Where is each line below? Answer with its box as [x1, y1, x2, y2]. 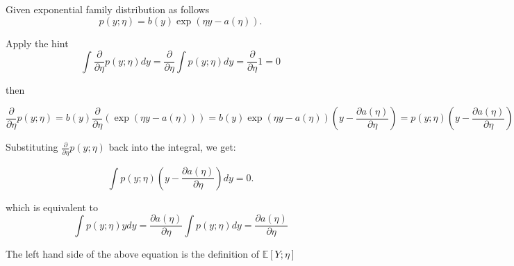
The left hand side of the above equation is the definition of [6, 246, 259, 260]
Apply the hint [6, 35, 69, 50]
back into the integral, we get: [108, 140, 236, 154]
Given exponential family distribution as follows [6, 2, 210, 16]
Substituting [6, 140, 58, 154]
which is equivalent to [6, 199, 99, 214]
